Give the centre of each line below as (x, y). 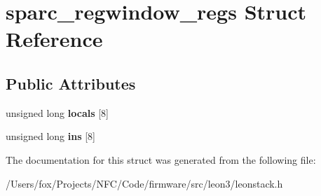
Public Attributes (71, 83)
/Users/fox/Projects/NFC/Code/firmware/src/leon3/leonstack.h (144, 183)
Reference (54, 39)
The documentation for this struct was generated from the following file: (161, 159)
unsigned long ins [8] (50, 136)
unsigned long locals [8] (57, 112)
